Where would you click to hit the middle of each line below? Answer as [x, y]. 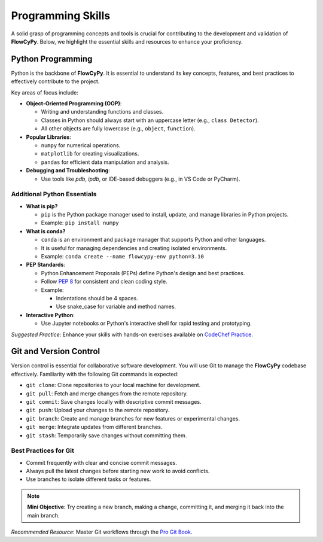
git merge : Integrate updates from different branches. [94, 427]
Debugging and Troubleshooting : [68, 170]
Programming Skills [61, 16]
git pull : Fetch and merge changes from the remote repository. [107, 393]
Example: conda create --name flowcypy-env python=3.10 [123, 257]
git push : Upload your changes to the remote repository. [98, 410]
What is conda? [46, 231]
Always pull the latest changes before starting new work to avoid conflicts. [118, 471]
